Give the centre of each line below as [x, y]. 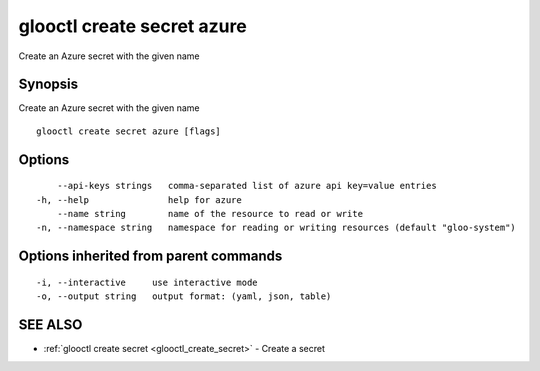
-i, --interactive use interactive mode [147, 282]
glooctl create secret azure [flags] [129, 131]
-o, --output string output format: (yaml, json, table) [184, 296]
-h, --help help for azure [139, 199]
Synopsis [48, 84]
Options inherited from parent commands [150, 256]
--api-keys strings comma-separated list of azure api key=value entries [246, 186]
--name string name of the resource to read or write [210, 214]
